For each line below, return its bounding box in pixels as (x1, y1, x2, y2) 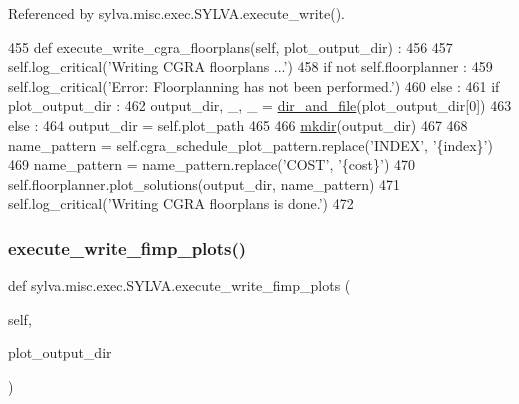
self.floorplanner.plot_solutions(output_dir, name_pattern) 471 (8, 173, 401, 194)
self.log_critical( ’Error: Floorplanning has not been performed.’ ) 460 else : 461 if (8, 75, 500, 96)
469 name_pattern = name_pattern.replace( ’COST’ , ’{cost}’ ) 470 (8, 154, 416, 175)
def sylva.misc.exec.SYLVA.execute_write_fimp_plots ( (8, 275, 351, 296)
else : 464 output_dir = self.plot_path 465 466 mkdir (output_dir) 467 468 (8, 114, 468, 135)
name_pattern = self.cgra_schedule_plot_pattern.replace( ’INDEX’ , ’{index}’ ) (8, 134, 493, 155)
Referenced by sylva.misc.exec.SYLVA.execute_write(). (8, 3, 345, 23)
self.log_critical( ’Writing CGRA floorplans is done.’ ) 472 (8, 193, 354, 214)
